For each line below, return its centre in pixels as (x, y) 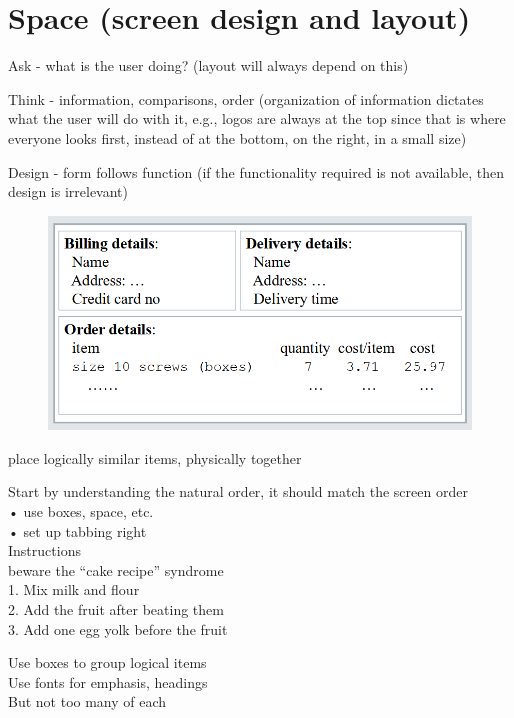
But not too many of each (87, 701)
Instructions (44, 550)
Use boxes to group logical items (107, 662)
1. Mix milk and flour (74, 589)
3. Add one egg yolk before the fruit (118, 628)
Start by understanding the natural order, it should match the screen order (238, 491)
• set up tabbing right (77, 530)
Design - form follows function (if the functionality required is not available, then (256, 171)
